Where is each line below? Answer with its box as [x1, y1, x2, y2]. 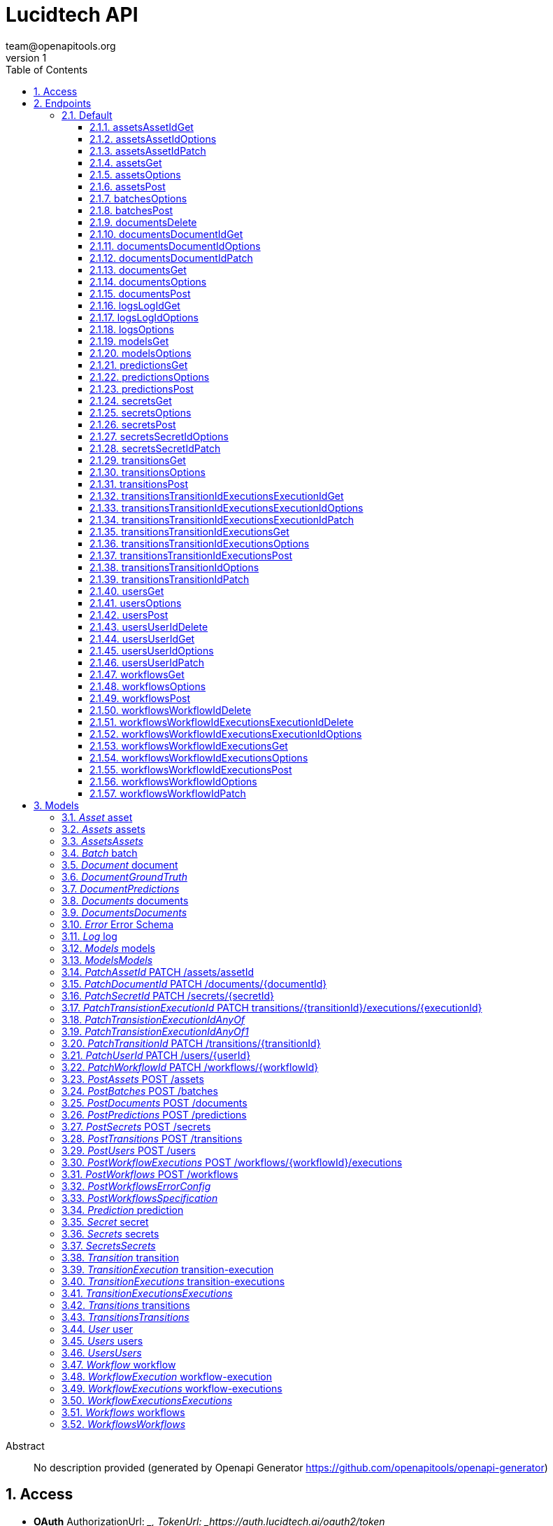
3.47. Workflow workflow [62, 1358, 176, 1371]
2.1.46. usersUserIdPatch [89, 656, 205, 668]
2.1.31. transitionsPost [89, 477, 189, 490]
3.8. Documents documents [62, 894, 189, 906]
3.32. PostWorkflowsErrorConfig [62, 1179, 211, 1192]
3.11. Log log [62, 930, 117, 942]
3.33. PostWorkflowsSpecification [62, 1191, 218, 1204]
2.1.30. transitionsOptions [89, 465, 206, 478]
